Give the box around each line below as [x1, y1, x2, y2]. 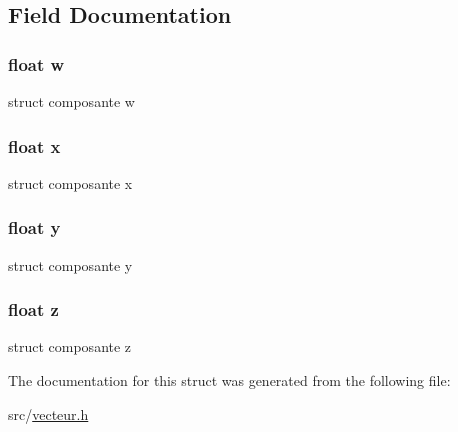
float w [8, 51, 65, 76]
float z [8, 297, 59, 322]
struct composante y [8, 254, 133, 275]
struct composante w [8, 91, 135, 111]
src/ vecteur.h [8, 403, 89, 424]
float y [8, 215, 61, 240]
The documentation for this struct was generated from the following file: [8, 370, 451, 391]
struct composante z [8, 336, 132, 357]
